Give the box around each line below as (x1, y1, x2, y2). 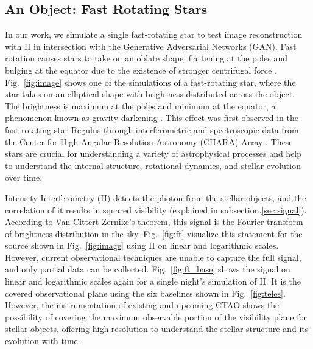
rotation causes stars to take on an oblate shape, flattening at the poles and (5, 52, 288, 64)
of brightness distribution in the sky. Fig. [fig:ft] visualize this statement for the (5, 227, 303, 240)
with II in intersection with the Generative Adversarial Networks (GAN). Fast (5, 40, 297, 52)
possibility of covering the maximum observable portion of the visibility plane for (5, 310, 307, 323)
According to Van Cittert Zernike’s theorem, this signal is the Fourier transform (5, 215, 303, 228)
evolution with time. (5, 334, 80, 347)
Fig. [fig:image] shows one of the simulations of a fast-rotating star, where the (5, 75, 296, 88)
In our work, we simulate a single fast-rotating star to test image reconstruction (5, 28, 303, 41)
